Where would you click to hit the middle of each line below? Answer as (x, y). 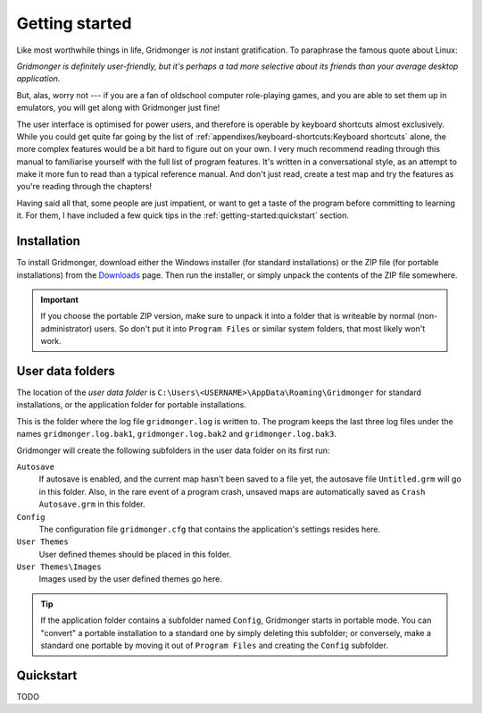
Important (60, 299)
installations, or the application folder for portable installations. (132, 405)
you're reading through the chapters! (84, 187)
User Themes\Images (59, 567)
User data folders (66, 371)
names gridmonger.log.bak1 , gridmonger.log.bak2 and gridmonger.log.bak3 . (176, 434)
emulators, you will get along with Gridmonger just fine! (118, 108)
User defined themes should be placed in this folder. (135, 554)
